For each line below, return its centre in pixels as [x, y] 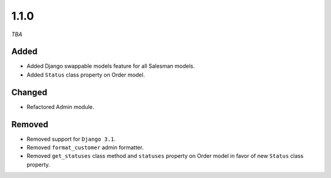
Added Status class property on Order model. [86, 75]
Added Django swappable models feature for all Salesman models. [111, 66]
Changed [29, 92]
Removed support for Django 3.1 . [71, 139]
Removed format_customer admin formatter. [85, 147]
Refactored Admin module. [60, 106]
